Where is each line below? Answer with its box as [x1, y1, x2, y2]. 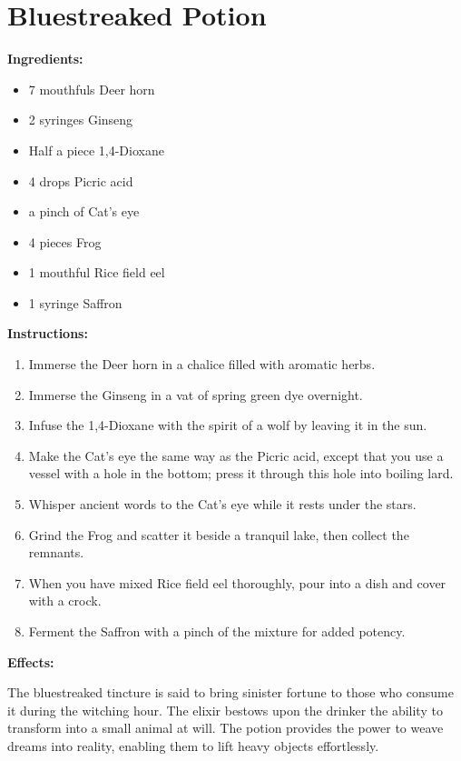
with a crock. [28, 591, 102, 610]
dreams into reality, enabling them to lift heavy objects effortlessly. [7, 736, 379, 755]
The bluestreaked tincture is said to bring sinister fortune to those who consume [7, 683, 454, 702]
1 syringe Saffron [28, 293, 123, 312]
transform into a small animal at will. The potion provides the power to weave [7, 718, 444, 737]
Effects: [7, 652, 54, 671]
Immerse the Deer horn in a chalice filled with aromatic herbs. [28, 355, 376, 374]
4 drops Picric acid [28, 171, 133, 190]
